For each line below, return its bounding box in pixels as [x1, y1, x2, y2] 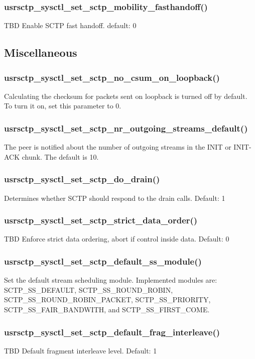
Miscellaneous [4, 45, 77, 60]
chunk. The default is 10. [22, 151, 99, 162]
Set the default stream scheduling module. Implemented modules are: [4, 275, 217, 285]
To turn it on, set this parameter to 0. [4, 100, 121, 111]
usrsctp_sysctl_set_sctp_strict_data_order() [4, 214, 198, 226]
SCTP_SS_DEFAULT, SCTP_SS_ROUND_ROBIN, [4, 284, 173, 295]
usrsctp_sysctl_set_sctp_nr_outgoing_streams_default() [4, 122, 248, 134]
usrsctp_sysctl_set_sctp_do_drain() [4, 173, 160, 185]
